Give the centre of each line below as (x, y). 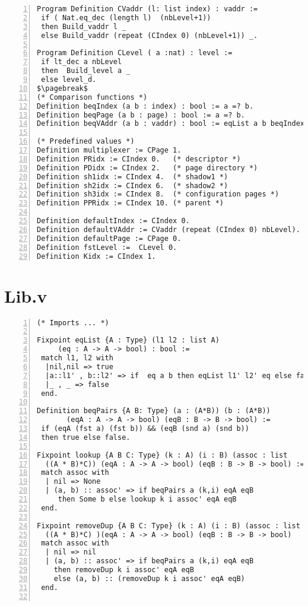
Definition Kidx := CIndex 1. (96, 256)
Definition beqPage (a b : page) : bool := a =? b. (141, 115)
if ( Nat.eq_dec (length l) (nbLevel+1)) (126, 18)
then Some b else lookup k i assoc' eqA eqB (147, 499)
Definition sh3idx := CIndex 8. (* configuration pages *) (158, 194)
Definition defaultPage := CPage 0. (109, 238)
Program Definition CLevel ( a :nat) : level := (135, 53)
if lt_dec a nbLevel (82, 62)
